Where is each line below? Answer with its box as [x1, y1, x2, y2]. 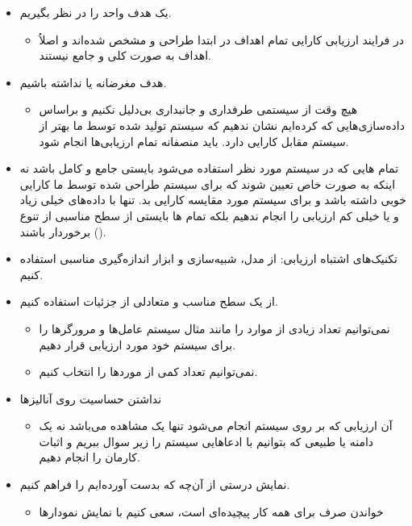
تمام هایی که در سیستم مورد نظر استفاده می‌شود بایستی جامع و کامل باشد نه [19, 160, 399, 177]
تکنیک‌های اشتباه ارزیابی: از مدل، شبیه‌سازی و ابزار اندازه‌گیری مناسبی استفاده [19, 250, 397, 267]
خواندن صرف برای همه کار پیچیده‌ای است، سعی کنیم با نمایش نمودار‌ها [39, 503, 384, 520]
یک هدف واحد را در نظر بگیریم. [19, 4, 172, 20]
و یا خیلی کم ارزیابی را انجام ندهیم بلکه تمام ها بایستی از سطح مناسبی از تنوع [19, 207, 399, 223]
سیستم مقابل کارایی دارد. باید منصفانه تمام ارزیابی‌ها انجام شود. [39, 132, 349, 149]
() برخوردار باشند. [19, 223, 106, 240]
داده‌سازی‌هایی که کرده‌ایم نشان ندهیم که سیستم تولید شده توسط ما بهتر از [39, 116, 405, 133]
